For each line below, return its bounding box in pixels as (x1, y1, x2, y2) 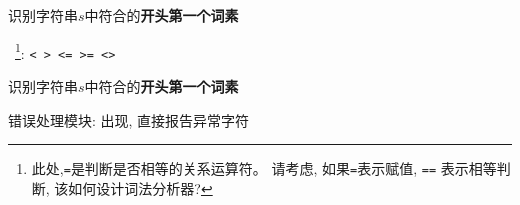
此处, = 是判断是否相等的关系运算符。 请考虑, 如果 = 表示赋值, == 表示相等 (31, 158, 497, 179)
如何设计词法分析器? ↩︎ (68, 177, 213, 198)
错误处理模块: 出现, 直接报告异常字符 (8, 109, 250, 130)
